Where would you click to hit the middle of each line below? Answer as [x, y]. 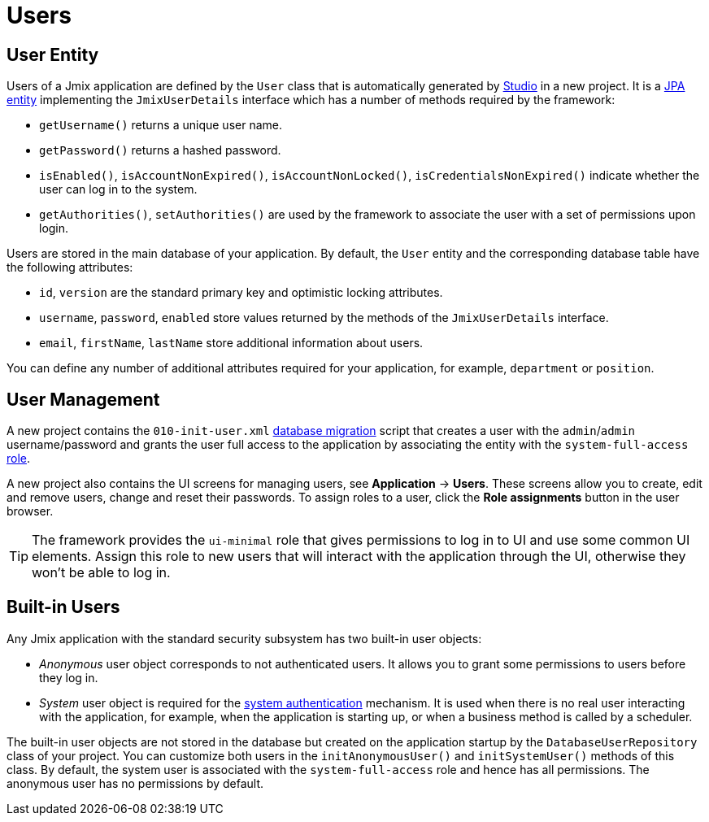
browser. [30, 511]
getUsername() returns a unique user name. [161, 125]
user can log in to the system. [118, 189]
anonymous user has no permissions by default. [135, 783]
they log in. [69, 677]
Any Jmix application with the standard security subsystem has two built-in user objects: [244, 638]
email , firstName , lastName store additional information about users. [231, 343]
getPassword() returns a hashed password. [160, 150]
